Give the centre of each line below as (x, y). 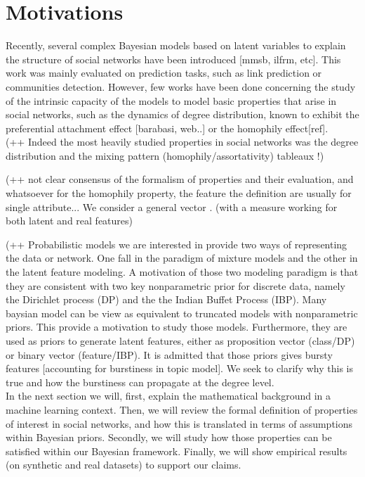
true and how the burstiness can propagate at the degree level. (140, 382)
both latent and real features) (69, 221)
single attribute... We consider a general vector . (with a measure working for (172, 206)
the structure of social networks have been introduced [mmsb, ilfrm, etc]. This (173, 59)
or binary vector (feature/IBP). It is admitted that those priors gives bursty (169, 354)
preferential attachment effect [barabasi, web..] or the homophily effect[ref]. (167, 128)
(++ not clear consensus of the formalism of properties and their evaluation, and (180, 179)
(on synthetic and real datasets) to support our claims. (124, 465)
